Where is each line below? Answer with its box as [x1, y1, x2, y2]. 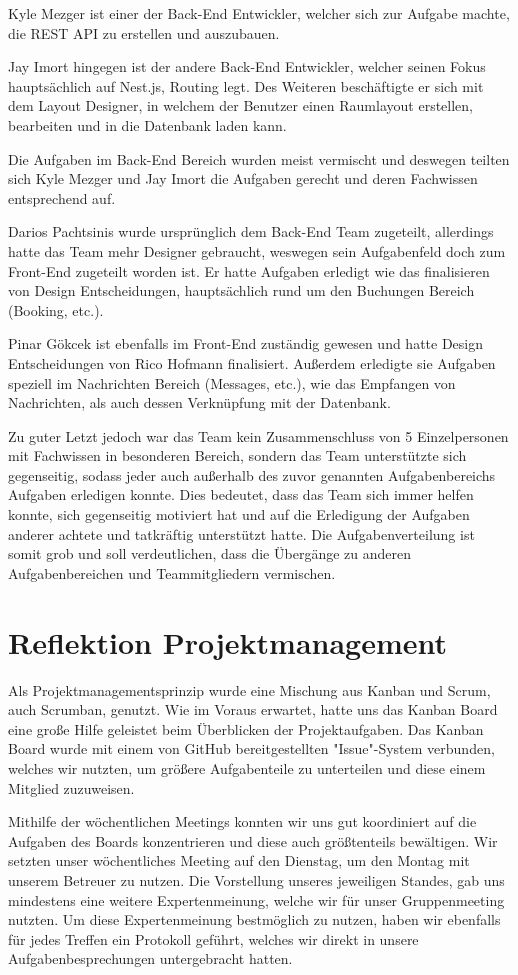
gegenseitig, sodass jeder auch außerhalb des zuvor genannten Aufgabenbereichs [8, 464, 496, 485]
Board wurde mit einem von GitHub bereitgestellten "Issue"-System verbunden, [8, 738, 495, 759]
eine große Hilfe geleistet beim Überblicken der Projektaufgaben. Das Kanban [8, 718, 484, 739]
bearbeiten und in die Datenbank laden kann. [8, 114, 287, 135]
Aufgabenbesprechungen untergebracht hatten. [8, 948, 293, 969]
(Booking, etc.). [8, 299, 104, 320]
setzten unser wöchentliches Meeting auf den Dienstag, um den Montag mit [8, 850, 470, 871]
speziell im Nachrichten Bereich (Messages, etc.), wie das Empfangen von [8, 372, 456, 393]
